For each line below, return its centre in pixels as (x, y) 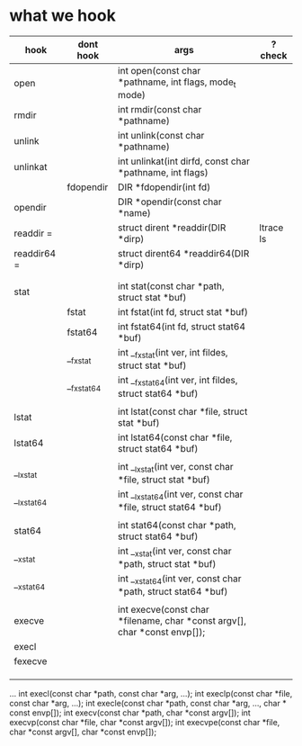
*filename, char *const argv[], (182, 621)
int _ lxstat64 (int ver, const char (181, 495)
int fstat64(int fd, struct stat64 (182, 327)
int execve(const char (164, 610)
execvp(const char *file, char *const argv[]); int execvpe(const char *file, (145, 723)
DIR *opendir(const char (170, 202)
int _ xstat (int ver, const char (175, 552)
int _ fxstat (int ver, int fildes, (173, 354)
